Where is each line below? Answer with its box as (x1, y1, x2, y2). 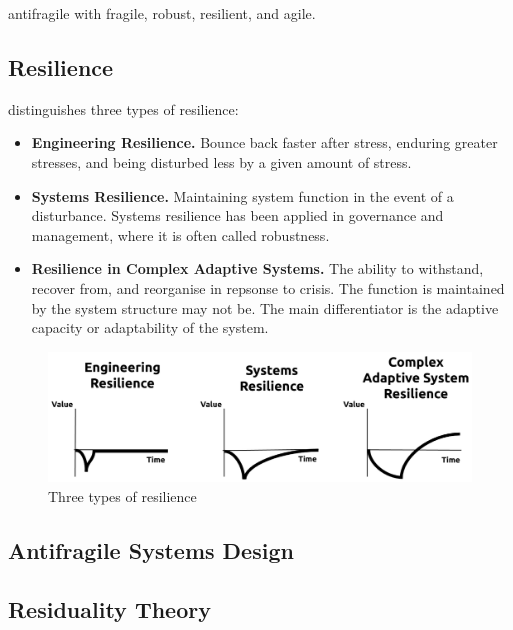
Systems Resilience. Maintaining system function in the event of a (31, 185, 454, 206)
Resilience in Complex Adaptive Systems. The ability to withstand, (31, 258, 484, 279)
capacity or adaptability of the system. (31, 317, 269, 338)
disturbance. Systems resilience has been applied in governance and (31, 205, 444, 226)
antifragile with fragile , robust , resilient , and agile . (8, 3, 316, 23)
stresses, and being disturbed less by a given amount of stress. (31, 151, 412, 172)
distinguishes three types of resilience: (8, 98, 239, 119)
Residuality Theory (8, 593, 211, 624)
